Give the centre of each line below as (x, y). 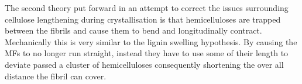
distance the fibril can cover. (56, 76)
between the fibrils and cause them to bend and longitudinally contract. (133, 30)
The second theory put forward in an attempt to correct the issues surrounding (147, 8)
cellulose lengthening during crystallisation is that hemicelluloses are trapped (143, 19)
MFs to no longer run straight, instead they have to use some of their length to (147, 53)
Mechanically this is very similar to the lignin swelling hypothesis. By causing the (151, 41)
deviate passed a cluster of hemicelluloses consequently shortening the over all (144, 64)
